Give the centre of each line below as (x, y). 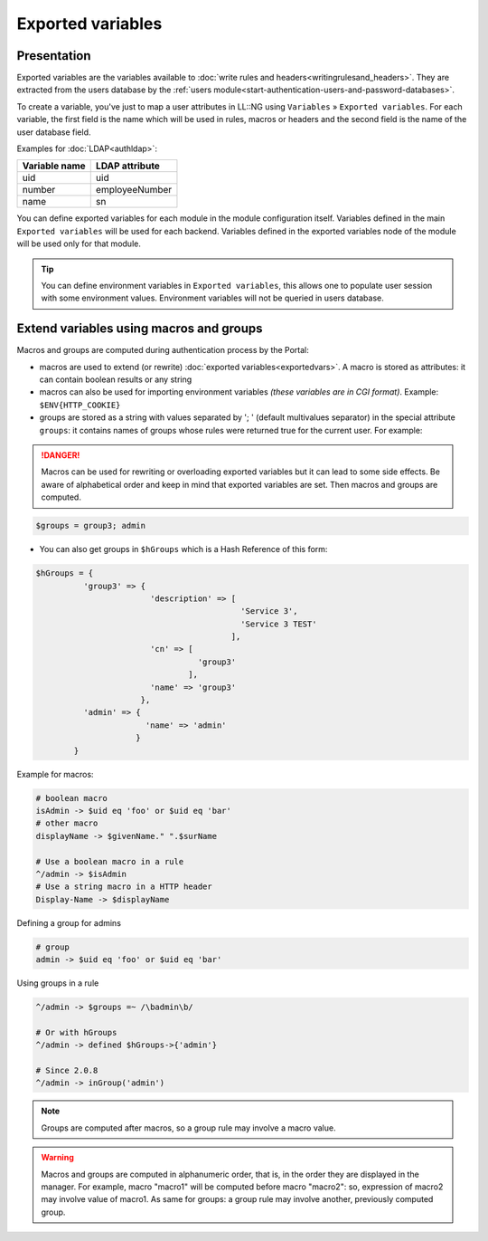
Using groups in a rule (58, 983)
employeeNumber (134, 190)
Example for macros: (55, 774)
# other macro (67, 823)
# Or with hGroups (76, 1032)
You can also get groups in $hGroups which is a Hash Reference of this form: (183, 549)
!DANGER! (61, 455)
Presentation (54, 56)
